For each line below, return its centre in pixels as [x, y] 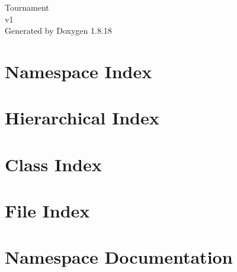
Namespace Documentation [119, 257]
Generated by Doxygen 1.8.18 [58, 31]
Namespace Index [79, 71]
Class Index [53, 164]
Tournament [27, 7]
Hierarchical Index [82, 118]
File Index [47, 211]
